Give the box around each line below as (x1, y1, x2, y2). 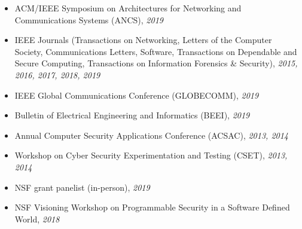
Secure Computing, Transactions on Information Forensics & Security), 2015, (14, 57, 298, 69)
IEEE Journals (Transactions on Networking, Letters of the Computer (14, 33, 272, 46)
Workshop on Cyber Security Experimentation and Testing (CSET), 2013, (14, 149, 288, 161)
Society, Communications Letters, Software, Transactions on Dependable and (14, 45, 297, 57)
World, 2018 (14, 212, 60, 225)
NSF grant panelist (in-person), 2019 (14, 181, 150, 193)
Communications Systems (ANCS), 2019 (14, 13, 163, 26)
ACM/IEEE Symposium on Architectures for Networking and (14, 2, 242, 14)
